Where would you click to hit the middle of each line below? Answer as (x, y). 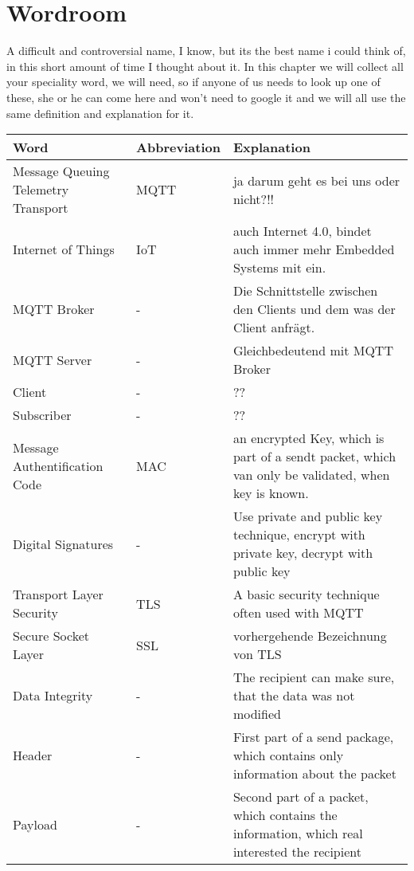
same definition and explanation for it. (100, 113)
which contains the (285, 815)
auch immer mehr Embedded (314, 249)
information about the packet (314, 774)
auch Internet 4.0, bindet (302, 231)
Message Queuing (61, 171)
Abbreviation (178, 147)
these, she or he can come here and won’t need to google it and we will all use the (206, 97)
